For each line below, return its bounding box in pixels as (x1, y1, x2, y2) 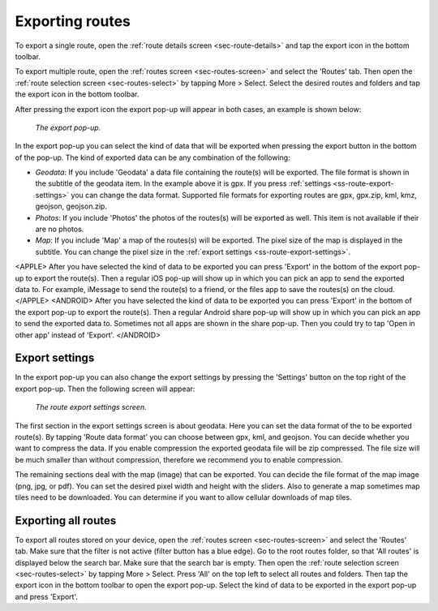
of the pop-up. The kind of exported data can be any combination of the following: (15, 153, 291, 162)
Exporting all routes (15, 514, 117, 527)
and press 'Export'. (15, 592, 79, 601)
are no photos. (35, 224, 84, 235)
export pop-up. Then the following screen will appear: (15, 384, 195, 394)
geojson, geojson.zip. (35, 201, 107, 211)
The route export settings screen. (35, 402, 147, 412)
